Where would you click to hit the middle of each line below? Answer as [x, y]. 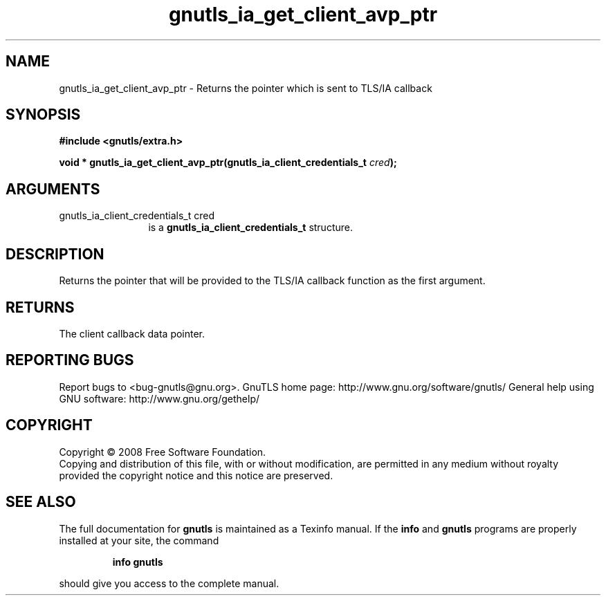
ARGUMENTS [53, 189]
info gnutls [138, 562]
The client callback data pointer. [132, 333]
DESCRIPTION [55, 254]
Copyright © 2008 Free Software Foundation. [163, 452]
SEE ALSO [41, 502]
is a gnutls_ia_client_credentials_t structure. [250, 228]
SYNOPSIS [43, 115]
